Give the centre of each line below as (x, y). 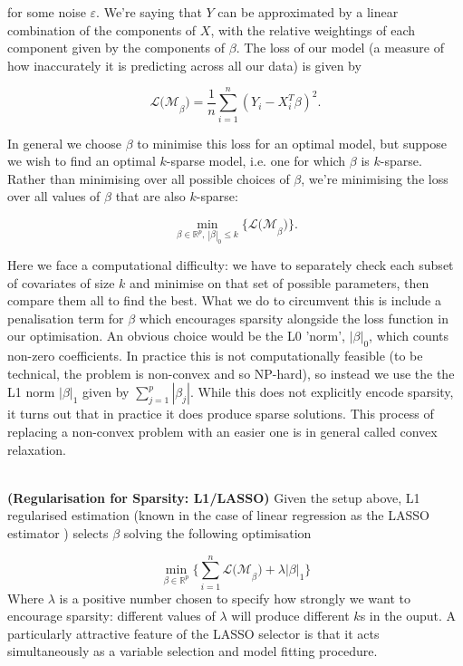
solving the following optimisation (217, 532)
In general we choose (65, 143)
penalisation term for (66, 318)
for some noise (47, 12)
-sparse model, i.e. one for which (256, 161)
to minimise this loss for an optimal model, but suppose (292, 143)
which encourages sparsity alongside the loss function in (294, 318)
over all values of (54, 196)
